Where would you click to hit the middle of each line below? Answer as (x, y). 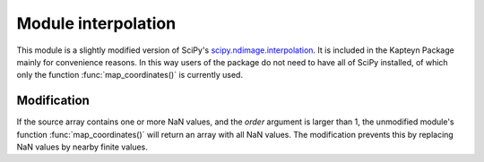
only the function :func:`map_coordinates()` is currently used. (130, 75)
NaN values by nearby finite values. (82, 147)
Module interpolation (96, 23)
